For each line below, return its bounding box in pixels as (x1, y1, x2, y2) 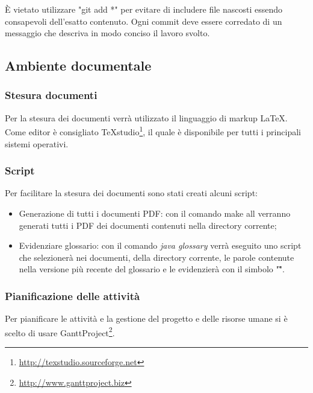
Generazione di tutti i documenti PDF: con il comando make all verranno (19, 207, 291, 220)
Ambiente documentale (5, 56, 152, 75)
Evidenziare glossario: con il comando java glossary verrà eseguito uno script (19, 239, 302, 252)
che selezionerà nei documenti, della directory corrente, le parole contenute (19, 251, 294, 263)
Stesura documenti (5, 88, 98, 103)
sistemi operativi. (5, 137, 69, 150)
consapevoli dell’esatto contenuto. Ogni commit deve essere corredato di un (5, 14, 282, 27)
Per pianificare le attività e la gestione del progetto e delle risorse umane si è (5, 312, 288, 325)
